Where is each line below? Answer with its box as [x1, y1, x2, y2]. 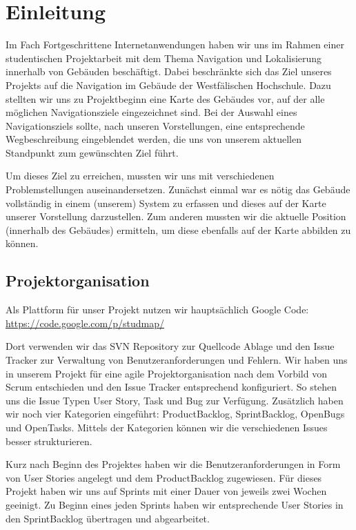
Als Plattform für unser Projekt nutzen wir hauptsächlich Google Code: [6, 302, 309, 317]
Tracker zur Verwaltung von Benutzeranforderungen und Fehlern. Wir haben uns [6, 353, 348, 367]
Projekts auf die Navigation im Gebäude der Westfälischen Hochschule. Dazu [6, 77, 331, 92]
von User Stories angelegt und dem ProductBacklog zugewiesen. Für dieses [6, 470, 322, 484]
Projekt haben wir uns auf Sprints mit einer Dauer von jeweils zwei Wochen [6, 484, 327, 498]
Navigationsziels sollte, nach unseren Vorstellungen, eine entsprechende [6, 118, 305, 132]
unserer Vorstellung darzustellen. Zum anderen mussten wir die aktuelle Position [6, 209, 346, 224]
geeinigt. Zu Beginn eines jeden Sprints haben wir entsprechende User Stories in [6, 497, 344, 511]
